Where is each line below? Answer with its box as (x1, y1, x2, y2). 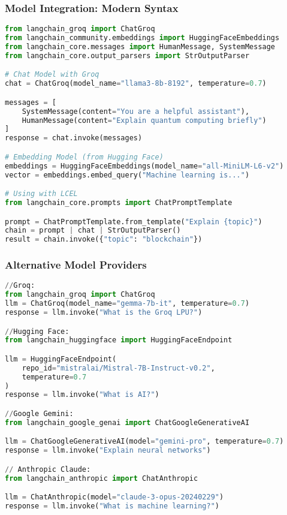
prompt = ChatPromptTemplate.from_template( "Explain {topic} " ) (5, 217, 262, 226)
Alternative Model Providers (5, 257, 147, 272)
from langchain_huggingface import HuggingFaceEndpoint (5, 336, 232, 345)
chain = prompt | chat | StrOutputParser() (5, 226, 181, 235)
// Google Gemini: (5, 409, 74, 418)
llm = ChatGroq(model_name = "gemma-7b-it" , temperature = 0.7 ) (5, 299, 250, 308)
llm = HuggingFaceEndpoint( (5, 354, 117, 363)
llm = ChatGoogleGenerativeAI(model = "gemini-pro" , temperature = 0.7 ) (5, 437, 284, 446)
